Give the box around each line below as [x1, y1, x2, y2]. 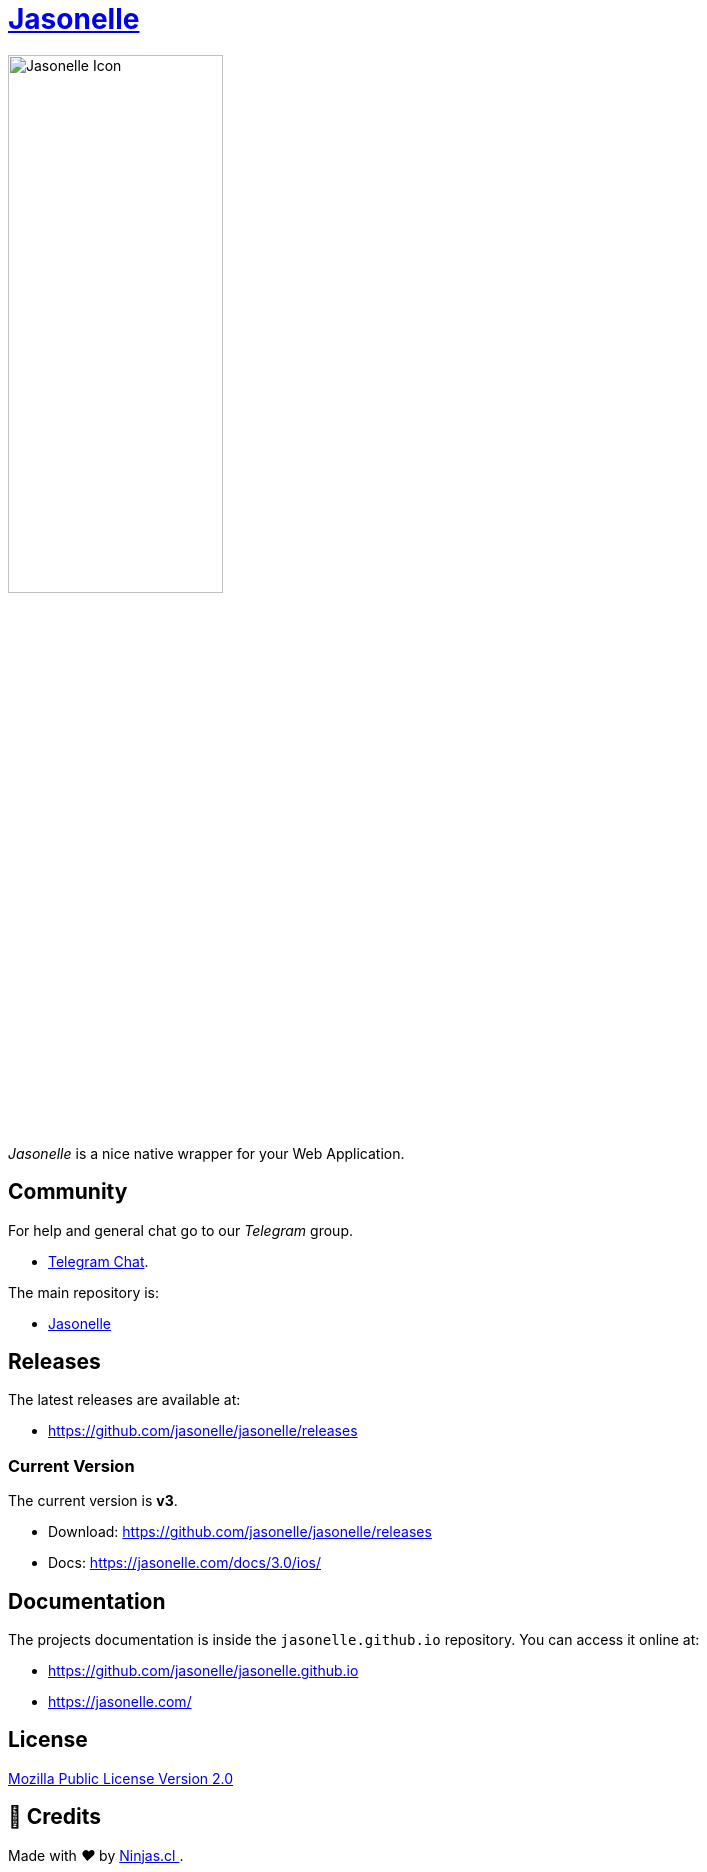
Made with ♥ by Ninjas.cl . [8, 1846, 184, 1864]
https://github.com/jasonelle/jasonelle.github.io [48, 1662, 359, 1680]
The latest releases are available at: [8, 1391, 241, 1409]
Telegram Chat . [48, 1252, 149, 1270]
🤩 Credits [8, 1804, 102, 1830]
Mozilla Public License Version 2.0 [8, 1769, 234, 1787]
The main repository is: [8, 1283, 160, 1301]
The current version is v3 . [8, 1492, 178, 1510]
